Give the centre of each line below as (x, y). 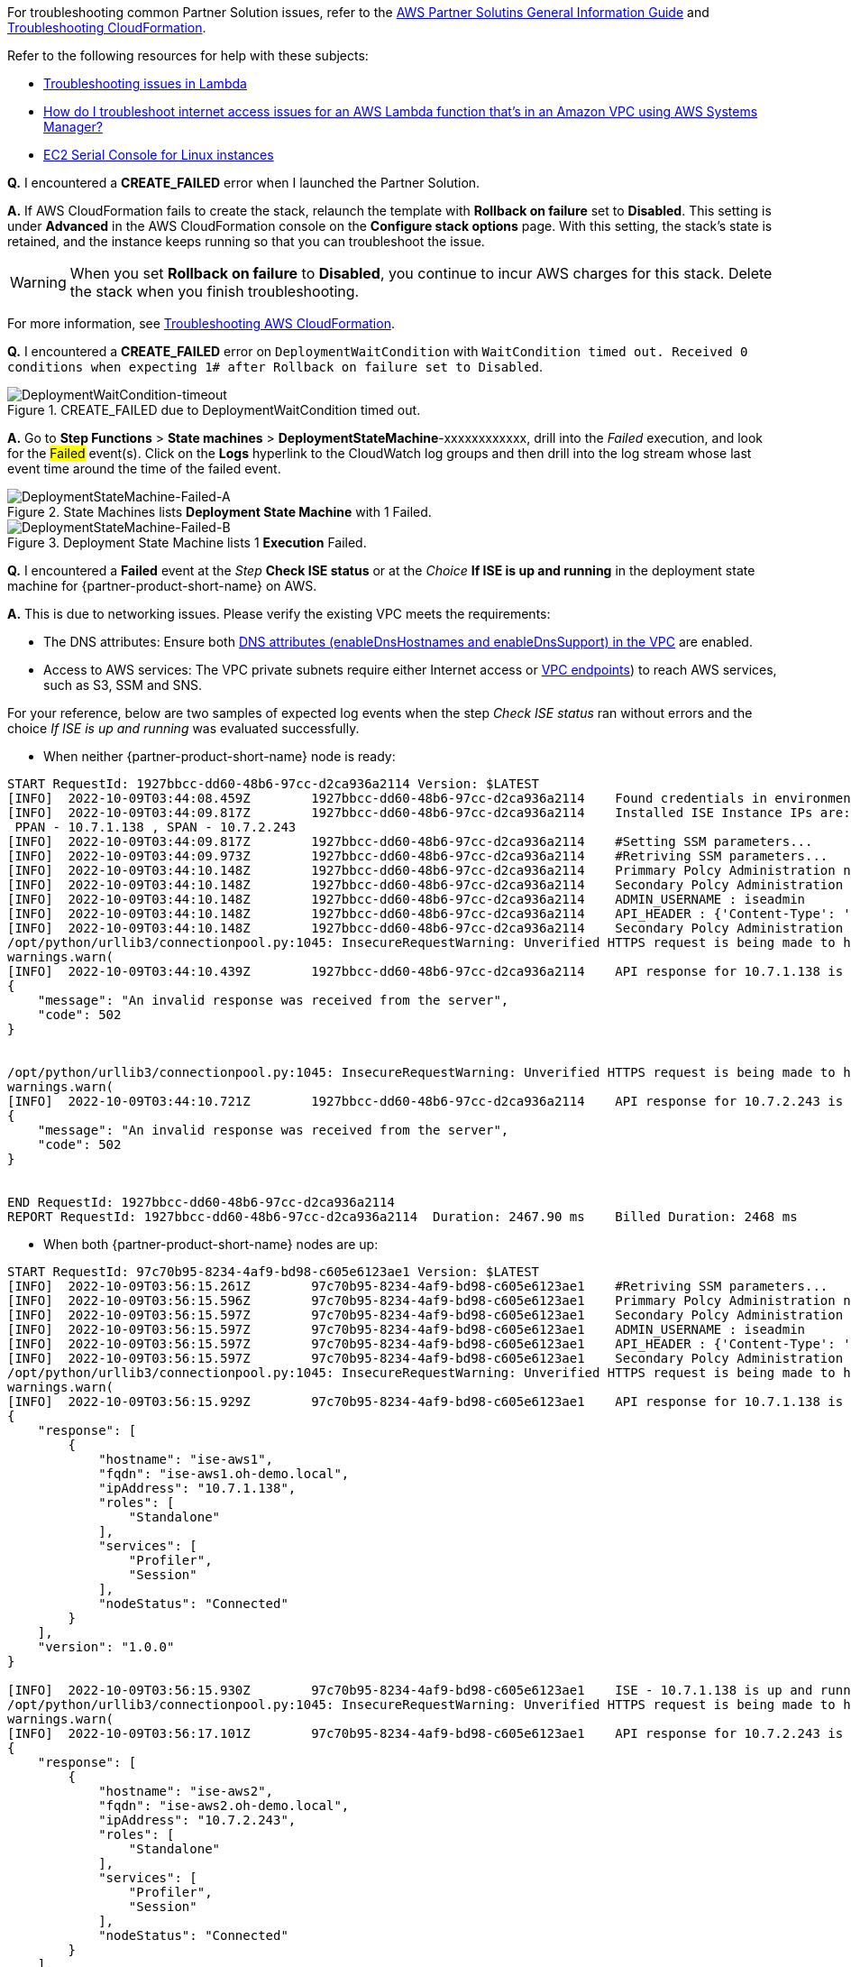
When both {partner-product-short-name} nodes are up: (211, 1244)
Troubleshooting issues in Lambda (145, 83)
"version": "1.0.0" (106, 1647)
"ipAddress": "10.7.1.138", (197, 1488)
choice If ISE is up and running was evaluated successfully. (183, 728)
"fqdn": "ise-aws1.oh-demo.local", (224, 1474)
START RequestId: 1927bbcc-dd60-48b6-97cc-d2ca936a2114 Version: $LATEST (274, 784)
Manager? (73, 127)
